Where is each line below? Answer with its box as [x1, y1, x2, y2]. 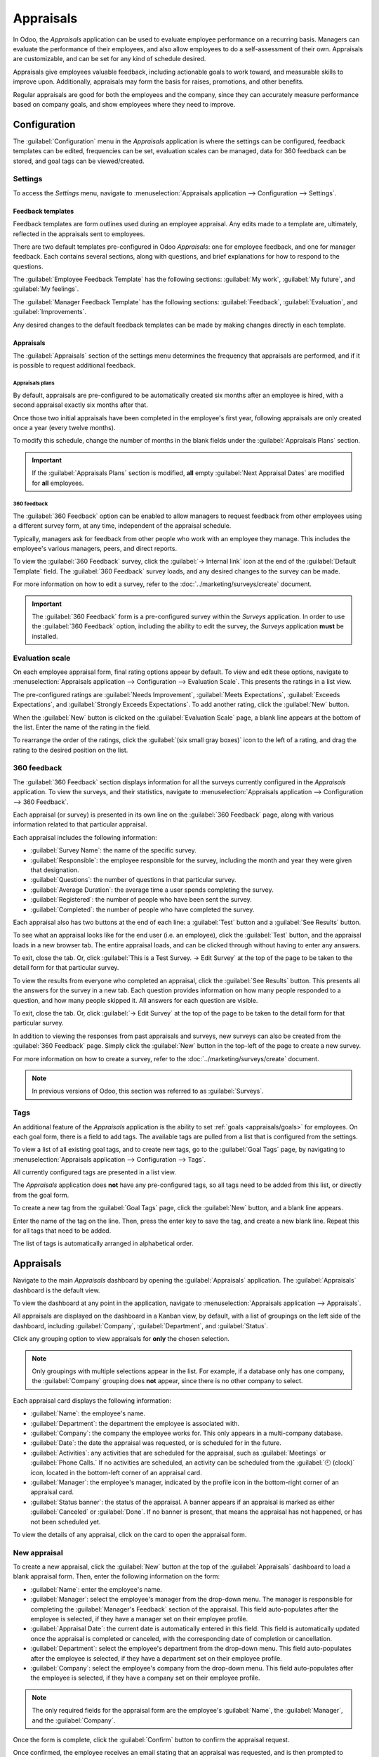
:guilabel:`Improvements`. [13, 308, 87, 316]
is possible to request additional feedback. [13, 361, 136, 370]
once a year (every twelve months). [13, 423, 116, 432]
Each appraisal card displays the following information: [13, 1396, 172, 1405]
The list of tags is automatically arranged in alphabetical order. [13, 1239, 194, 1247]
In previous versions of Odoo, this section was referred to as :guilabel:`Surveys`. [32, 1087, 264, 1096]
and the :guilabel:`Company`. [32, 1716, 116, 1725]
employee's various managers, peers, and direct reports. [13, 545, 178, 553]
